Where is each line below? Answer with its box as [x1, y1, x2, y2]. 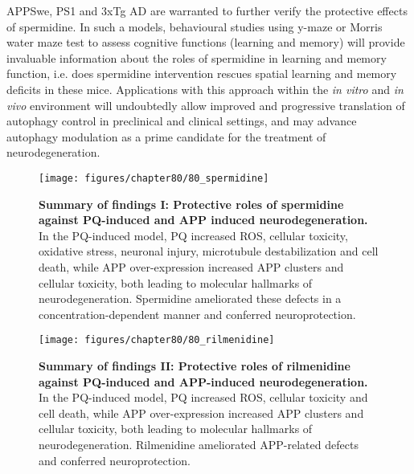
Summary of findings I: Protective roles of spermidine [39, 195, 344, 212]
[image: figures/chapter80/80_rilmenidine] [39, 334, 275, 346]
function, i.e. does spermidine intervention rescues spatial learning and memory [6, 65, 397, 82]
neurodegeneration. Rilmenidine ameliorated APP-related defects [39, 435, 359, 452]
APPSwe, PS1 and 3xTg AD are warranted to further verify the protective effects [6, 2, 408, 18]
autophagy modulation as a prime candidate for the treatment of [6, 128, 326, 145]
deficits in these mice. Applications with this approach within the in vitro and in [6, 80, 404, 97]
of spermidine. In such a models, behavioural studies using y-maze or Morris [6, 18, 383, 35]
